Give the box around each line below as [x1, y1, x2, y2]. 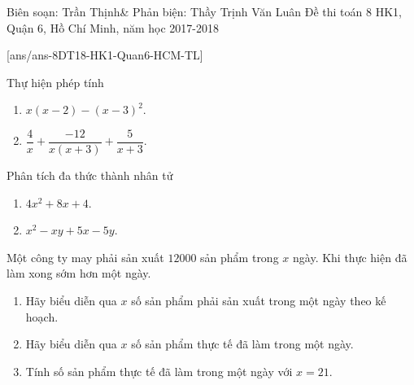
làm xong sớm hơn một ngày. [7, 265, 151, 282]
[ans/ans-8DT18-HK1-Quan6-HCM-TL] [7, 46, 203, 63]
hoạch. [25, 308, 59, 325]
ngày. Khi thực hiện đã [293, 248, 407, 265]
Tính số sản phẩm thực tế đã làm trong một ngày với [25, 362, 293, 379]
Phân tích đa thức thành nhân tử [7, 167, 173, 184]
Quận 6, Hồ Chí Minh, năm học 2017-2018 [7, 19, 219, 36]
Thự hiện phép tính [7, 73, 104, 90]
